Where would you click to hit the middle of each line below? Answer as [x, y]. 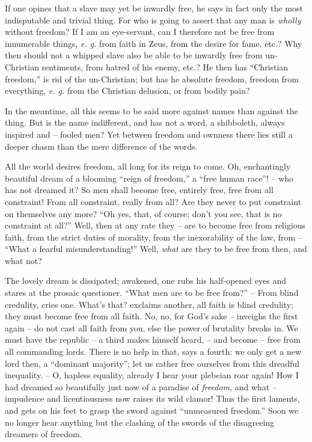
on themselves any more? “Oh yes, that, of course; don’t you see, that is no [143, 213]
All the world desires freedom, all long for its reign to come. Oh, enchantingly [148, 166]
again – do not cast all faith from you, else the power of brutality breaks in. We [151, 327]
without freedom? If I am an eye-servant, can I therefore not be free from [140, 32]
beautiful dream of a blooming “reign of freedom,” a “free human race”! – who [149, 178]
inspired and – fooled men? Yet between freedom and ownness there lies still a [149, 134]
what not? [23, 260]
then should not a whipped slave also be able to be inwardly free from [134, 55]
